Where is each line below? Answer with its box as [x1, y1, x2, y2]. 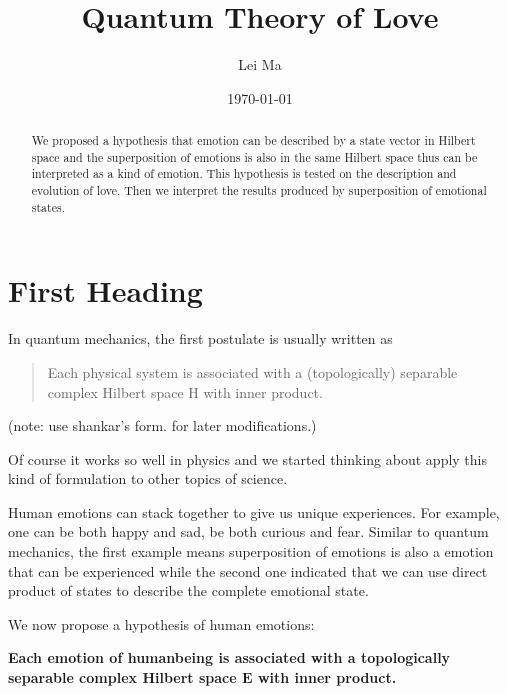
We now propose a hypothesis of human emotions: [8, 613, 315, 634]
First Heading [8, 270, 203, 311]
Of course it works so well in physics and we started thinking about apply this [8, 448, 487, 469]
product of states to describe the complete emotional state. [8, 580, 369, 601]
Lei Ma [238, 54, 282, 75]
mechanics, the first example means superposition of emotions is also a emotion [8, 541, 494, 562]
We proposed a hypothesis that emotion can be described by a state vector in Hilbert [31, 132, 476, 149]
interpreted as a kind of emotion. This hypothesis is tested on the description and [31, 165, 457, 182]
